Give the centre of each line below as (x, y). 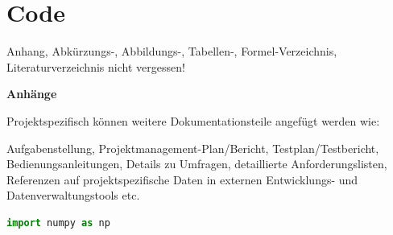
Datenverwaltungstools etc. (73, 195)
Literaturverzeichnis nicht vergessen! (96, 66)
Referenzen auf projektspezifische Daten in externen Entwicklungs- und (182, 179)
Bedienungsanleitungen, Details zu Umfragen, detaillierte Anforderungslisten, (197, 164)
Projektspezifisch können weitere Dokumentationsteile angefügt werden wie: (193, 120)
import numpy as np (58, 223)
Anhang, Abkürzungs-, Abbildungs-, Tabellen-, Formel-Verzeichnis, (172, 51)
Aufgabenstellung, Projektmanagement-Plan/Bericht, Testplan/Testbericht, (193, 148)
